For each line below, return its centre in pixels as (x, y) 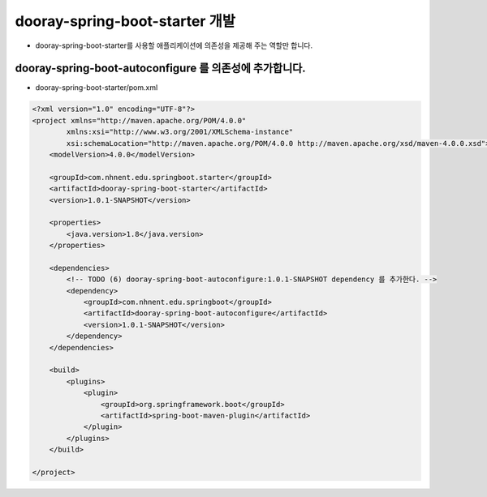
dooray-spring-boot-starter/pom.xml (97, 88)
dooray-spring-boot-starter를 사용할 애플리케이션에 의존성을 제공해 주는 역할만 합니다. (174, 45)
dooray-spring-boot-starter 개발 (125, 21)
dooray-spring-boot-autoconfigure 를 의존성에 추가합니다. (160, 69)
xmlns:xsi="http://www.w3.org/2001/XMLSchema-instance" (180, 132)
